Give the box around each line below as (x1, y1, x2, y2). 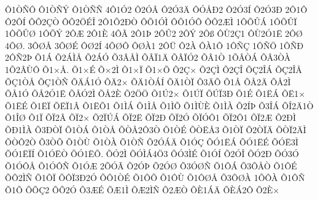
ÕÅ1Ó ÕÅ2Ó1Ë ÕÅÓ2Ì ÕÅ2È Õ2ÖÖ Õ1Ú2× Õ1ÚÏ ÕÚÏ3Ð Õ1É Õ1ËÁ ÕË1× (5, 87, 306, 100)
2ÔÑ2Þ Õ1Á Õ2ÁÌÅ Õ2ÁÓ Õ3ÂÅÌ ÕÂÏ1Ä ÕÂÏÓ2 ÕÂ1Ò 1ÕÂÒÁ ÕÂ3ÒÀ (5, 51, 291, 64)
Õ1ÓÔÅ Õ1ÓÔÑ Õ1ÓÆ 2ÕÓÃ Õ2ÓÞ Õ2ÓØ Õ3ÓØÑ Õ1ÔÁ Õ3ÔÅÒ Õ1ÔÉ (5, 159, 297, 172)
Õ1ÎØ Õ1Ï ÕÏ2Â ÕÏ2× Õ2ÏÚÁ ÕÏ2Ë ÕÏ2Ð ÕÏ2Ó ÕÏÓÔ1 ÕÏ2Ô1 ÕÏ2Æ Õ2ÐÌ (5, 111, 297, 124)
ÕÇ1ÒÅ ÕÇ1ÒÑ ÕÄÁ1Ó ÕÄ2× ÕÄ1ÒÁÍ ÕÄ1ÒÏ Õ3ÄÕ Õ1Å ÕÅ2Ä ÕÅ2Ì (5, 75, 291, 88)
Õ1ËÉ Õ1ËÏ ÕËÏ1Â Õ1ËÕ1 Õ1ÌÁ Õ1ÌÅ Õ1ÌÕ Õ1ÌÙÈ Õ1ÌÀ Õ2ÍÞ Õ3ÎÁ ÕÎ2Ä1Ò (5, 99, 314, 112)
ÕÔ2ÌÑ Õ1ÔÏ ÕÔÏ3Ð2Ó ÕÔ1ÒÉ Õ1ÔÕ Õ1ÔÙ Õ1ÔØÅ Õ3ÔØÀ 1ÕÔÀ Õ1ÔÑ (5, 171, 305, 184)
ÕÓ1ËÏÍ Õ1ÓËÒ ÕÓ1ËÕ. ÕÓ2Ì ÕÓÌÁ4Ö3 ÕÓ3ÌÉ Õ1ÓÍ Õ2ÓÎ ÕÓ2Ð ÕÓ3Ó (5, 147, 299, 160)
